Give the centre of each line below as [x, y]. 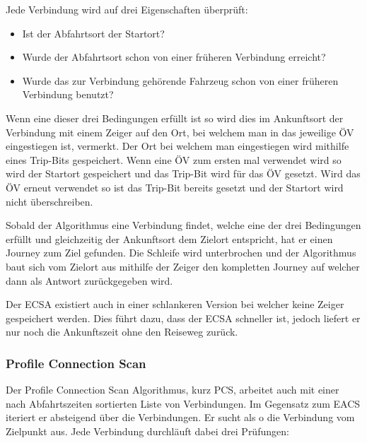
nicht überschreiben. [49, 201]
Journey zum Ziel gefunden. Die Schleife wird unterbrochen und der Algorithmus [181, 253]
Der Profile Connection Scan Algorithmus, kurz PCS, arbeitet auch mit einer [173, 390]
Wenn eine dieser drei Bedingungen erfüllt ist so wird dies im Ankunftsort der [175, 118]
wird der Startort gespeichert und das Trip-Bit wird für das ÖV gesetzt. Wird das [183, 173]
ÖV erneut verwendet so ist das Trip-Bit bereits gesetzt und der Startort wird [175, 187]
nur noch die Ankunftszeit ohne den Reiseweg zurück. [122, 332]
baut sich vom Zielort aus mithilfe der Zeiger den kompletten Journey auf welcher [183, 266]
